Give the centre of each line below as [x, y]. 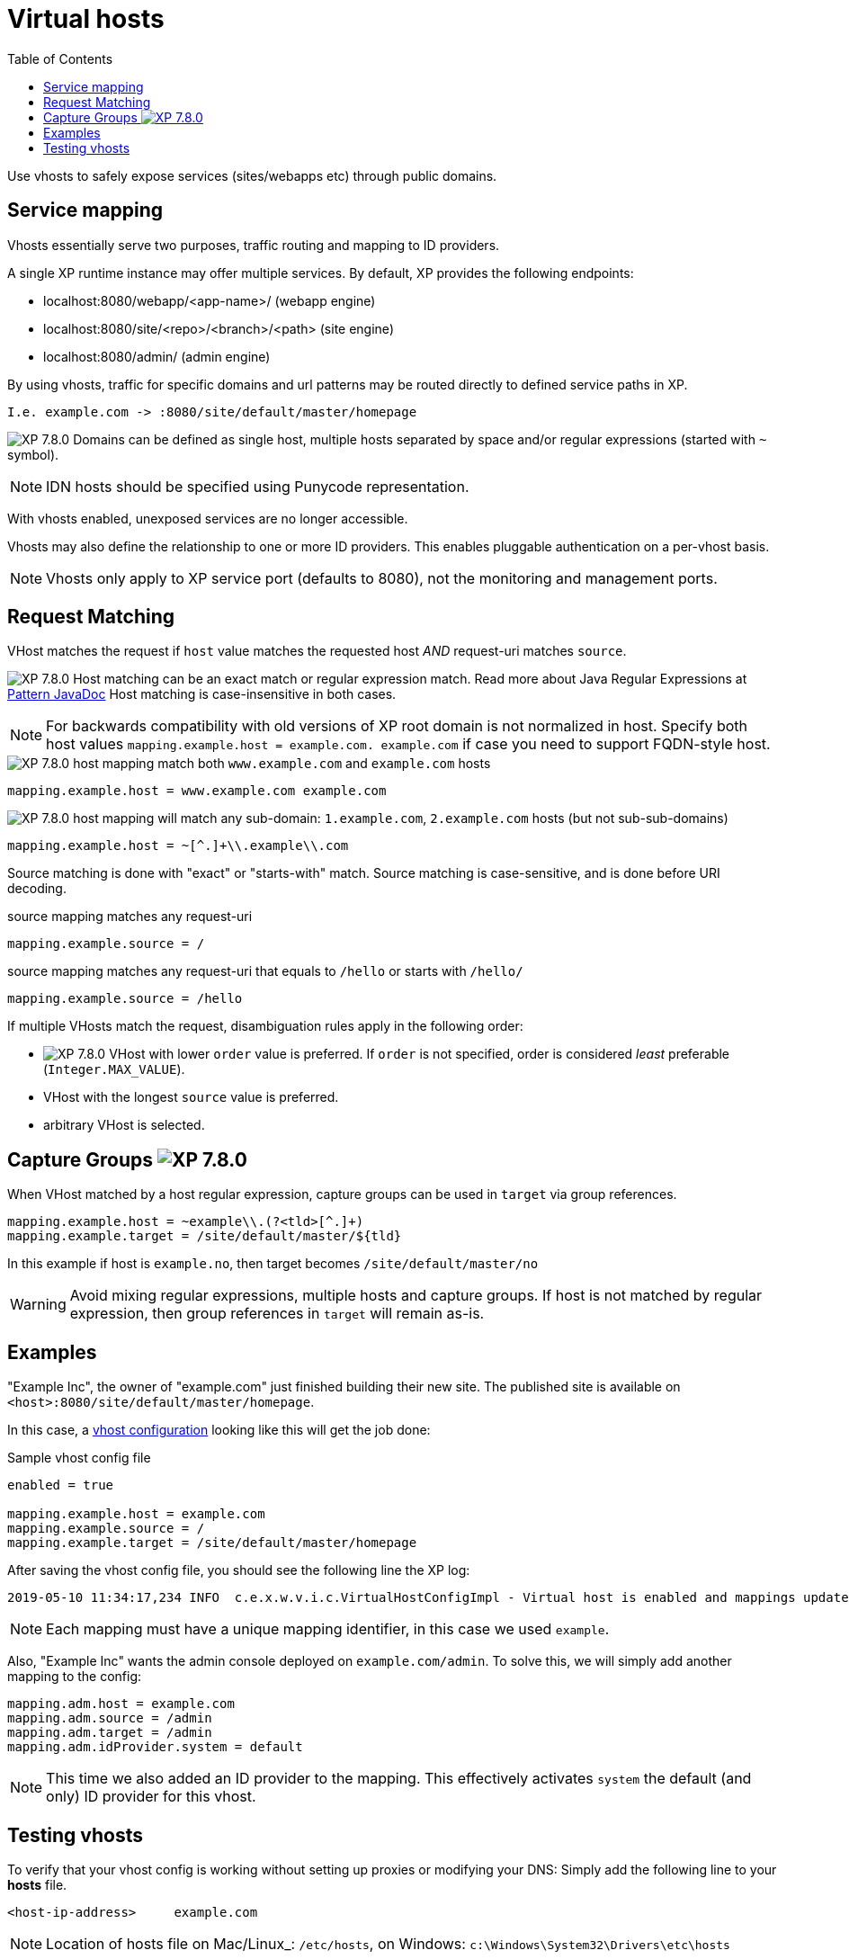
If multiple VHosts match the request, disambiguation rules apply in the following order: [265, 1026]
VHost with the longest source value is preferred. [191, 1097]
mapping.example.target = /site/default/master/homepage [212, 1543]
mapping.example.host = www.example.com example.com [197, 791]
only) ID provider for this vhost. [151, 1797]
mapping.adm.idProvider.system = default [155, 1747]
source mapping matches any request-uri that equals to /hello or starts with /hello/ [265, 971]
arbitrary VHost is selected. [124, 1125]
